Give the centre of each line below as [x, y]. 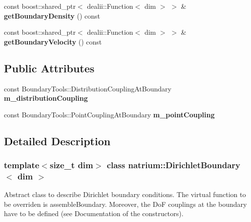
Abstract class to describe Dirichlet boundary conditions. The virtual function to [125, 194]
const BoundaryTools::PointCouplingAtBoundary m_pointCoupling [109, 114]
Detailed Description [57, 141]
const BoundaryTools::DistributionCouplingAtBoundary [88, 88]
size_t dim [71, 165]
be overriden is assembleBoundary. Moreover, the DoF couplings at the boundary [125, 204]
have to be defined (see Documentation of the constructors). [94, 213]
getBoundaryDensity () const [52, 15]
